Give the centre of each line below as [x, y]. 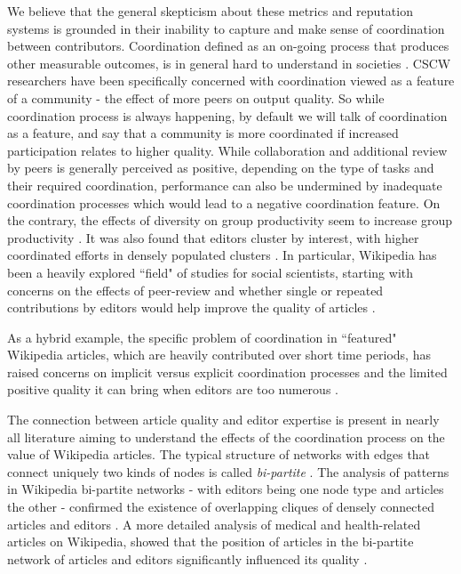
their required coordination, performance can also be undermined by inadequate [225, 185]
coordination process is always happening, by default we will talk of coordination [227, 115]
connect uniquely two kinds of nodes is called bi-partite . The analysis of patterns [228, 471]
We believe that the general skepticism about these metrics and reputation [210, 11]
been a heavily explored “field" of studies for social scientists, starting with [211, 272]
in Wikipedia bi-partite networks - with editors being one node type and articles [226, 489]
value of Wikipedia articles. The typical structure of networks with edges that [219, 454]
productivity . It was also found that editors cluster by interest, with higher [213, 237]
